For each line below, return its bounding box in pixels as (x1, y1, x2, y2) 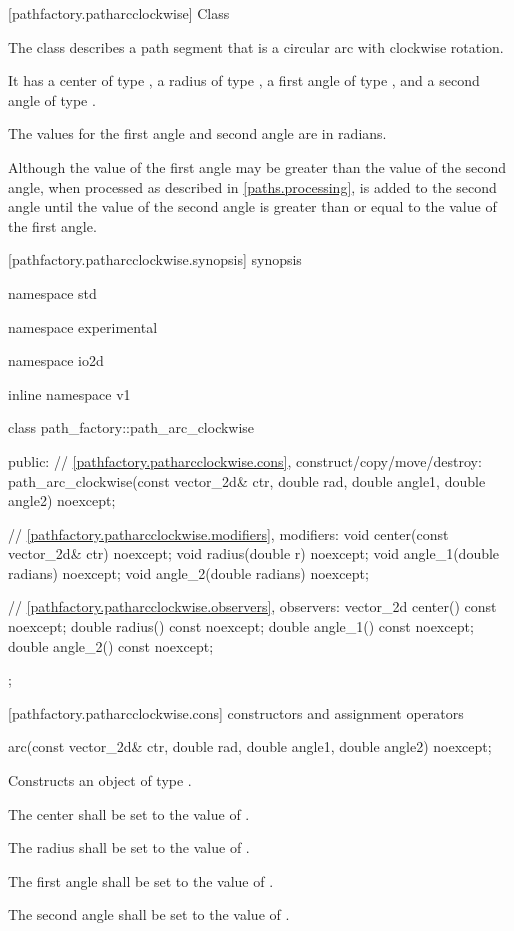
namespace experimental (8, 316, 158, 337)
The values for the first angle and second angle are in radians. (8, 123, 387, 144)
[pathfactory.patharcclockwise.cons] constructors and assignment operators (8, 702, 464, 723)
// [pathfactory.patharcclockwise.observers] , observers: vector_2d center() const (8, 596, 497, 617)
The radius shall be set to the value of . (8, 837, 250, 858)
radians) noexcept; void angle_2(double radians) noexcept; (8, 562, 369, 583)
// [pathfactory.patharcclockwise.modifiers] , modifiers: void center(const (8, 523, 449, 544)
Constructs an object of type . (8, 770, 192, 791)
